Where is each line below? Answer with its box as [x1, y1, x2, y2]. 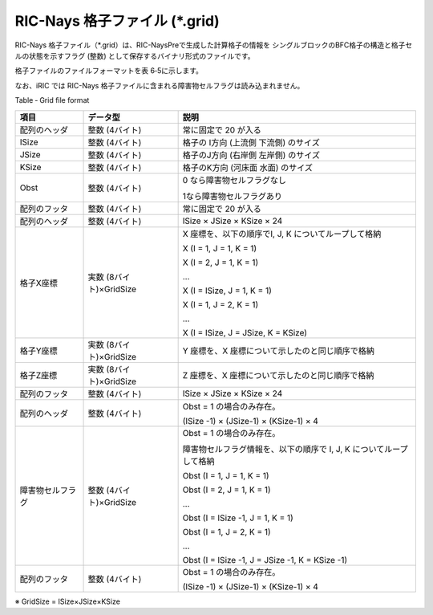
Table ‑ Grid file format [14, 96, 90, 105]
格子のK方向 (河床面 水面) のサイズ [182, 161, 313, 173]
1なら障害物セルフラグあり [182, 190, 282, 202]
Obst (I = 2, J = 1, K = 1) [182, 484, 272, 495]
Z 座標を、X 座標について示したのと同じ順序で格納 [182, 369, 374, 381]
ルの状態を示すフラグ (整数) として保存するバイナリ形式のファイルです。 [14, 51, 255, 60]
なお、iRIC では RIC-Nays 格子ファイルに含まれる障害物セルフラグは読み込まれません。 [14, 80, 305, 90]
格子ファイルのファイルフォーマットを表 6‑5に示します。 [14, 66, 204, 75]
